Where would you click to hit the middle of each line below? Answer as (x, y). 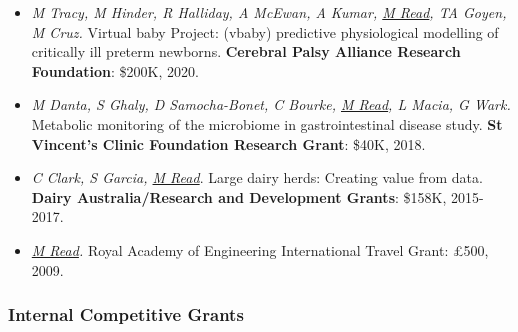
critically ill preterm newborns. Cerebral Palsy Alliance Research (246, 51)
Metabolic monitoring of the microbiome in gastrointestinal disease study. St (267, 123)
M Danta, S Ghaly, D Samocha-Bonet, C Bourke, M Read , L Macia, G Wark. (271, 104)
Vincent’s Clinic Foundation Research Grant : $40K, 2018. (228, 143)
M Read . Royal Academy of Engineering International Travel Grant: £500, (260, 249)
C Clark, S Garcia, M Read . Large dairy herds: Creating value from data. (257, 177)
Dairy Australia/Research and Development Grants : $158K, (239, 196)
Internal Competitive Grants (126, 314)
